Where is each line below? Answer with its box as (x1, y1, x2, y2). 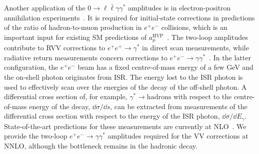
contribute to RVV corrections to (4, 42, 105, 53)
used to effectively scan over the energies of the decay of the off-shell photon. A (4, 81, 247, 92)
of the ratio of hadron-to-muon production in (4, 22, 142, 32)
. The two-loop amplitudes (167, 31, 248, 42)
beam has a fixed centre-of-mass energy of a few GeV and (77, 62, 253, 72)
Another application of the (4, 2, 85, 12)
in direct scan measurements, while (142, 42, 249, 53)
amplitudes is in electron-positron (128, 2, 231, 12)
